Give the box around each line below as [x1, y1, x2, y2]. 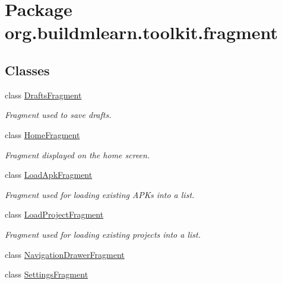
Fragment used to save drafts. [5, 109, 112, 121]
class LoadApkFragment [5, 168, 93, 181]
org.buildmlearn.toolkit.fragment [5, 20, 278, 44]
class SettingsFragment [5, 268, 88, 280]
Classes [5, 60, 50, 79]
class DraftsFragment [5, 88, 82, 101]
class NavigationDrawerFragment [5, 248, 125, 260]
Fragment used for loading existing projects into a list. [5, 228, 201, 240]
